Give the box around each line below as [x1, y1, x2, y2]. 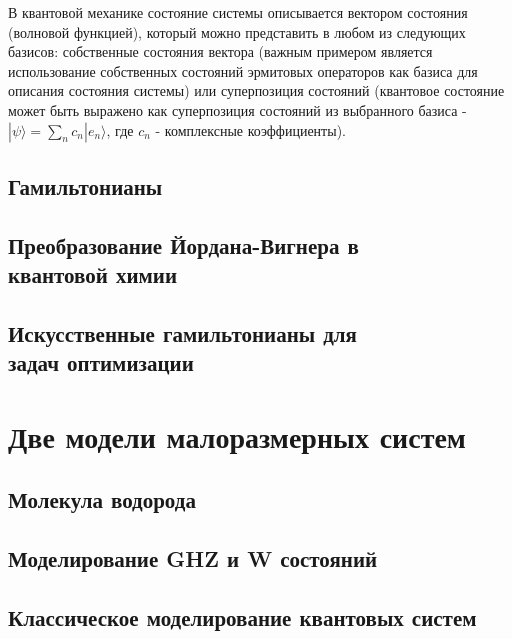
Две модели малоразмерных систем [8, 415, 466, 456]
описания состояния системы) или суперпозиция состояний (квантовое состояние [8, 80, 505, 101]
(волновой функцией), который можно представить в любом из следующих [8, 21, 466, 42]
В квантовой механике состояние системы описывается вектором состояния [8, 2, 468, 22]
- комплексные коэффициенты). [155, 119, 346, 140]
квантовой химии [8, 259, 177, 290]
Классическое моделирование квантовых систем [8, 602, 477, 633]
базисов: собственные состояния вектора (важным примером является [8, 41, 433, 62]
